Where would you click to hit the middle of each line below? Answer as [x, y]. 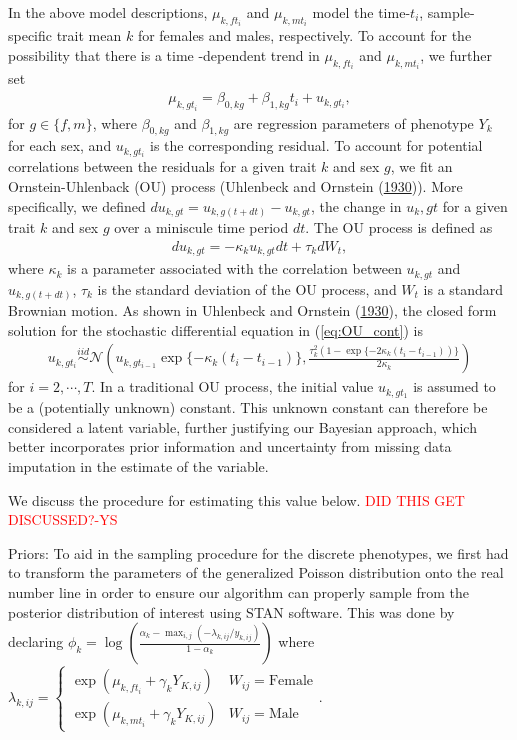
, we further [456, 55]
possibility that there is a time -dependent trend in [164, 55]
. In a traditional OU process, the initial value [232, 386]
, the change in [356, 205]
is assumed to [454, 386]
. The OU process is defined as [399, 227]
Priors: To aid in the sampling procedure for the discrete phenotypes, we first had [258, 552]
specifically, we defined [77, 205]
